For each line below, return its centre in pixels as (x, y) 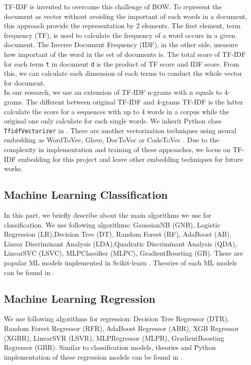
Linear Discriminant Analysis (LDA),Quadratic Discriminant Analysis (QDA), (121, 243)
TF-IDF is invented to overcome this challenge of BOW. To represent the (113, 6)
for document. (25, 82)
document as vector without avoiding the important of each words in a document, (126, 16)
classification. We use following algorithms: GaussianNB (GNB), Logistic (112, 224)
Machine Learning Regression (80, 298)
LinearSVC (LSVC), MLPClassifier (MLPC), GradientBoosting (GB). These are (124, 253)
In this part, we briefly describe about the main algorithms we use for (108, 215)
